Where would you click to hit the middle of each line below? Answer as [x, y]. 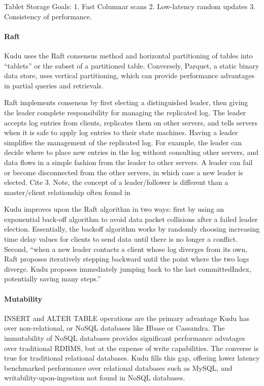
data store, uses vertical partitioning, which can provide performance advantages [129, 75]
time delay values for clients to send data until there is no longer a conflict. [121, 239]
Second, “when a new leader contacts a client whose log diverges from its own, [126, 249]
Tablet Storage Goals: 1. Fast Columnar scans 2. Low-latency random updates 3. [130, 6]
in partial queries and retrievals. [54, 85]
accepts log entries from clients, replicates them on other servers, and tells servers [131, 122]
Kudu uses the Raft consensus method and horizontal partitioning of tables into [128, 55]
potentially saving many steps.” [53, 279]
